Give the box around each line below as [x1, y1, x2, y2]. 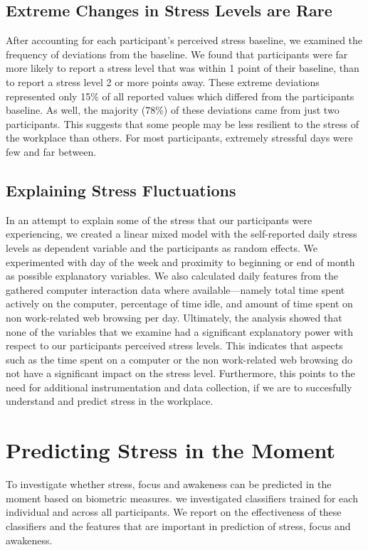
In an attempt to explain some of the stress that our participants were [6, 212, 312, 227]
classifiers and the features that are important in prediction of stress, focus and [6, 518, 351, 533]
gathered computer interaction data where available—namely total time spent [6, 282, 345, 297]
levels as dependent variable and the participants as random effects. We [6, 240, 317, 255]
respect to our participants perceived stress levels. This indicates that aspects [6, 338, 343, 353]
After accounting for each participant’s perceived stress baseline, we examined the [6, 33, 363, 48]
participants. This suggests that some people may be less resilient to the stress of [6, 116, 359, 131]
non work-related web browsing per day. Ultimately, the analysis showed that [6, 310, 342, 324]
